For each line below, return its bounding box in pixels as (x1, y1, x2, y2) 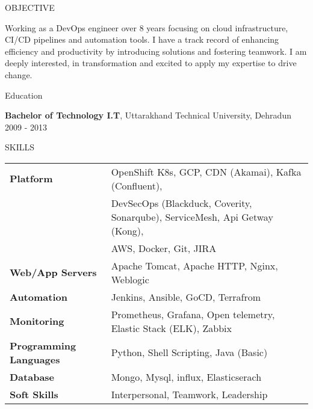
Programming (10, 338, 76, 352)
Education (5, 88, 43, 101)
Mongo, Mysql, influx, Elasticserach (111, 369, 262, 384)
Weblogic (111, 272, 149, 286)
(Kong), (111, 223, 144, 238)
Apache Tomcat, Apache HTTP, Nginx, (111, 258, 278, 272)
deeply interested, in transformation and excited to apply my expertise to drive (5, 57, 297, 69)
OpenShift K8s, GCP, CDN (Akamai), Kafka (111, 164, 302, 179)
